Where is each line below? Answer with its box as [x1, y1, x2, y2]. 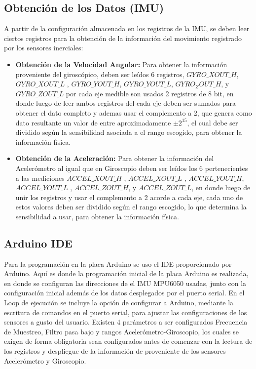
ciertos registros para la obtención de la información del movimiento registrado [4, 33, 242, 43]
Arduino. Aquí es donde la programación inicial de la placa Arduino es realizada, [4, 268, 249, 279]
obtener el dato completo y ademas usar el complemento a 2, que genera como [15, 107, 252, 118]
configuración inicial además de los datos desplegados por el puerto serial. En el [4, 287, 245, 298]
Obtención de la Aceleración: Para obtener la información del [15, 153, 214, 164]
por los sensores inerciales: [4, 42, 83, 53]
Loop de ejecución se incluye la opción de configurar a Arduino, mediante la [4, 297, 234, 308]
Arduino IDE [4, 235, 73, 250]
